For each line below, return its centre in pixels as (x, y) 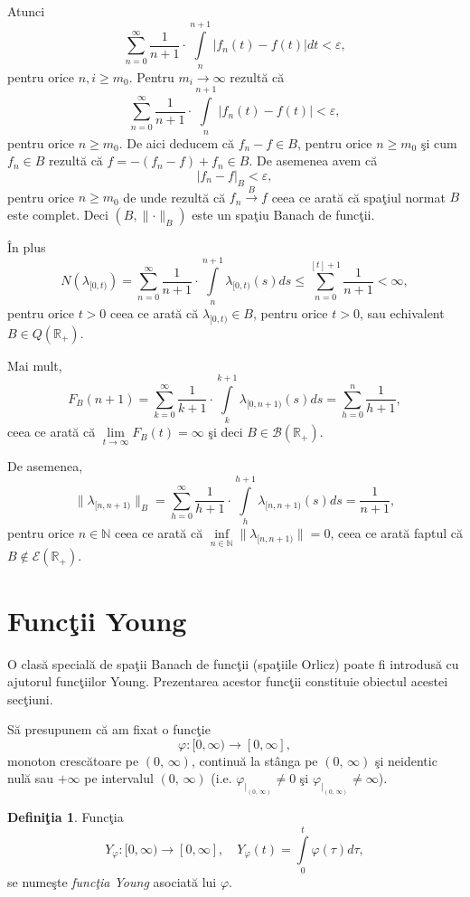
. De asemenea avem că (313, 161)
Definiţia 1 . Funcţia (66, 817)
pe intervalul (119, 778)
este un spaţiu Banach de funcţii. (283, 214)
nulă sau (31, 778)
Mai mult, (35, 365)
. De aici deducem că (177, 142)
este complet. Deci (58, 214)
